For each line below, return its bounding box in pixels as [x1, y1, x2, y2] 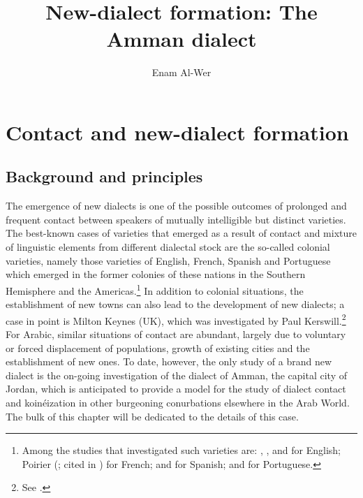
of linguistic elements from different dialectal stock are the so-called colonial [6, 240, 330, 254]
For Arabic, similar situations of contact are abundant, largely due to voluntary [6, 326, 346, 341]
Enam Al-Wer [151, 65, 212, 80]
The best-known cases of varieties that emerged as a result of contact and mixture [6, 226, 357, 240]
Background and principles [6, 166, 203, 187]
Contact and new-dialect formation [6, 117, 349, 146]
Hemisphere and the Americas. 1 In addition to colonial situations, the [6, 281, 304, 298]
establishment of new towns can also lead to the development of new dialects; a [6, 297, 345, 312]
